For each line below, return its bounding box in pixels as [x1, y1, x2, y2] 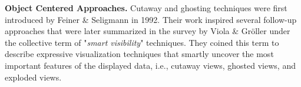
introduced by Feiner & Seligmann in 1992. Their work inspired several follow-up [5, 13, 297, 25]
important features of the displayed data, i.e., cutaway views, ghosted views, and [5, 59, 296, 71]
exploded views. [5, 71, 62, 83]
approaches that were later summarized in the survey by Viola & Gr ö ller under [5, 25, 290, 37]
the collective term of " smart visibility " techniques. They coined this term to [5, 36, 279, 48]
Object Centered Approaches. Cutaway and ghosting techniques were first [5, 2, 287, 14]
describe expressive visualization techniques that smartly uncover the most [5, 48, 274, 60]
